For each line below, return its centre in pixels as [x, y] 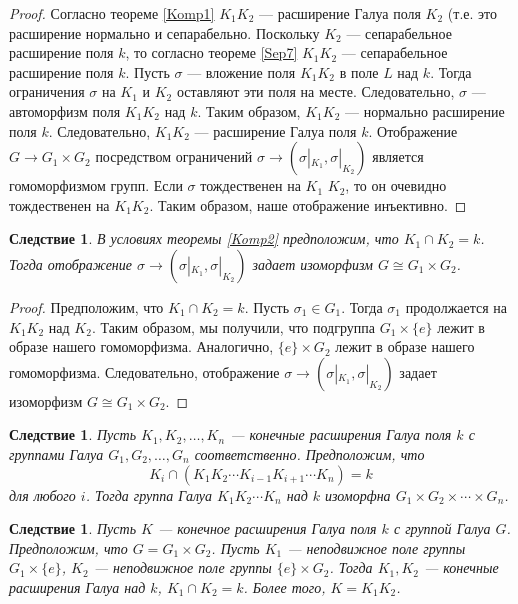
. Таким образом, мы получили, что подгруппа [233, 326]
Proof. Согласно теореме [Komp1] [112, 13]
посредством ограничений [174, 156]
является [398, 156]
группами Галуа [56, 453]
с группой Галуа [442, 528]
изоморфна [358, 494]
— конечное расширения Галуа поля [267, 528]
